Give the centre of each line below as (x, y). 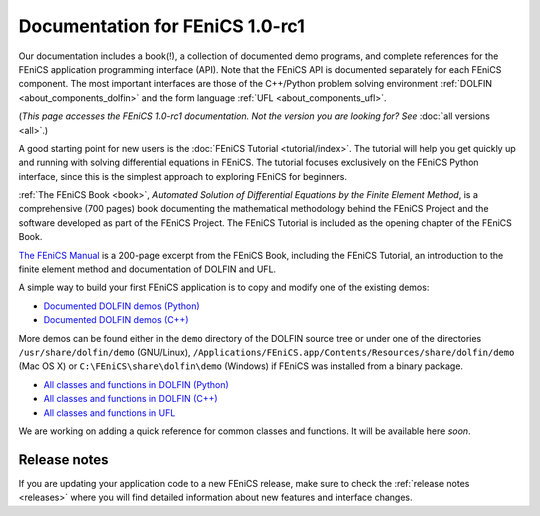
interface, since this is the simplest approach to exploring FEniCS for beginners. (183, 176)
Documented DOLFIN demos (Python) (121, 306)
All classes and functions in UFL (109, 412)
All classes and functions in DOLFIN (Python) (136, 384)
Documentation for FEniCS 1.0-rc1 (161, 26)
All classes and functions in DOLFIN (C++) (131, 399)
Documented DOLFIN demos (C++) (116, 320)
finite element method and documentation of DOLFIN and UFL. (147, 269)
